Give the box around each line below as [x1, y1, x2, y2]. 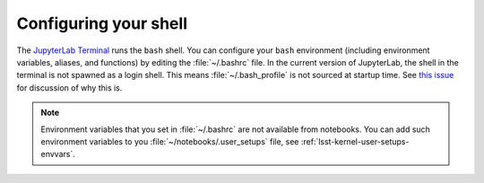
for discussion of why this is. [16, 82, 123, 93]
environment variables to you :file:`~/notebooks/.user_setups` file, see [40, 135, 299, 147]
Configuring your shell [16, 13, 188, 33]
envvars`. [40, 149, 75, 160]
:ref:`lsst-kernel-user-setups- [300, 135, 410, 147]
